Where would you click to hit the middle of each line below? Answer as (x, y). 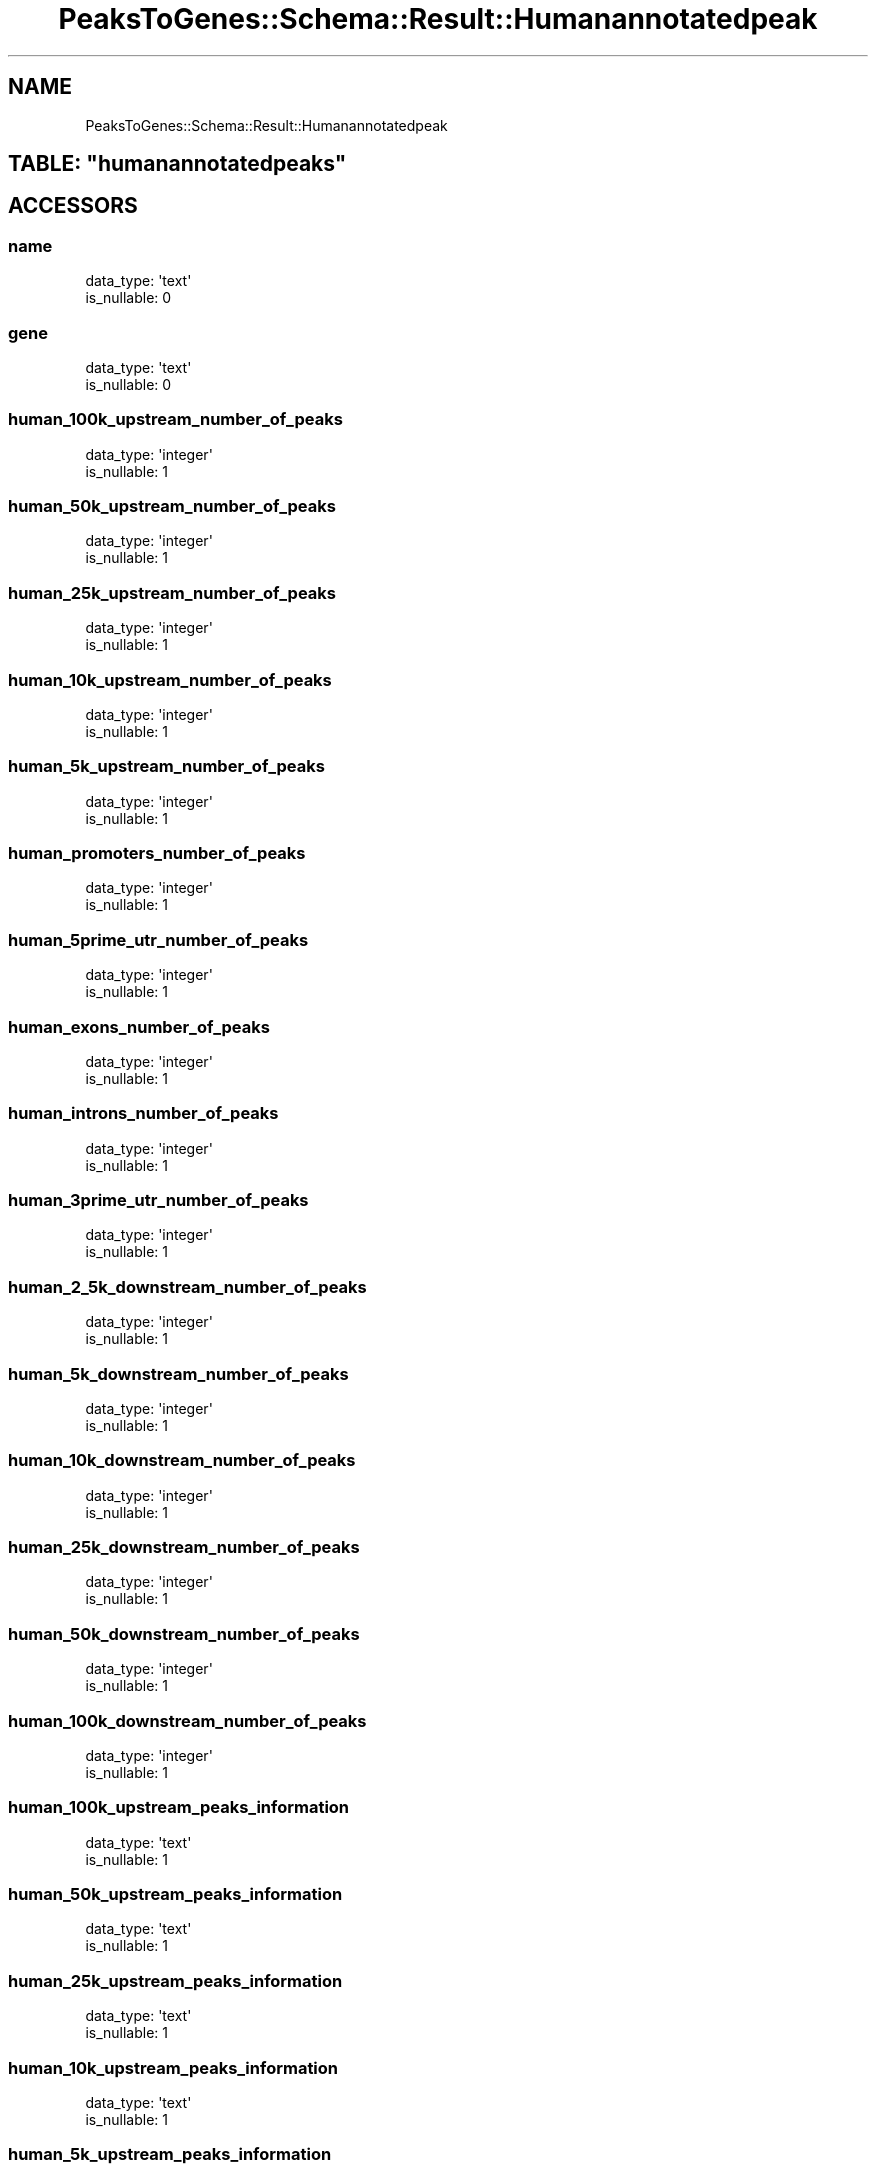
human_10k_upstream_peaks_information (173, 2067)
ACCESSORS (73, 206)
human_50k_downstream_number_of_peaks (184, 1633)
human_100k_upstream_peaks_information (179, 1807)
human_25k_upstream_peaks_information (175, 1980)
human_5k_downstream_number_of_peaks (178, 1373)
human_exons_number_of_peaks (139, 1026)
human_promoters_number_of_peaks (157, 853)
